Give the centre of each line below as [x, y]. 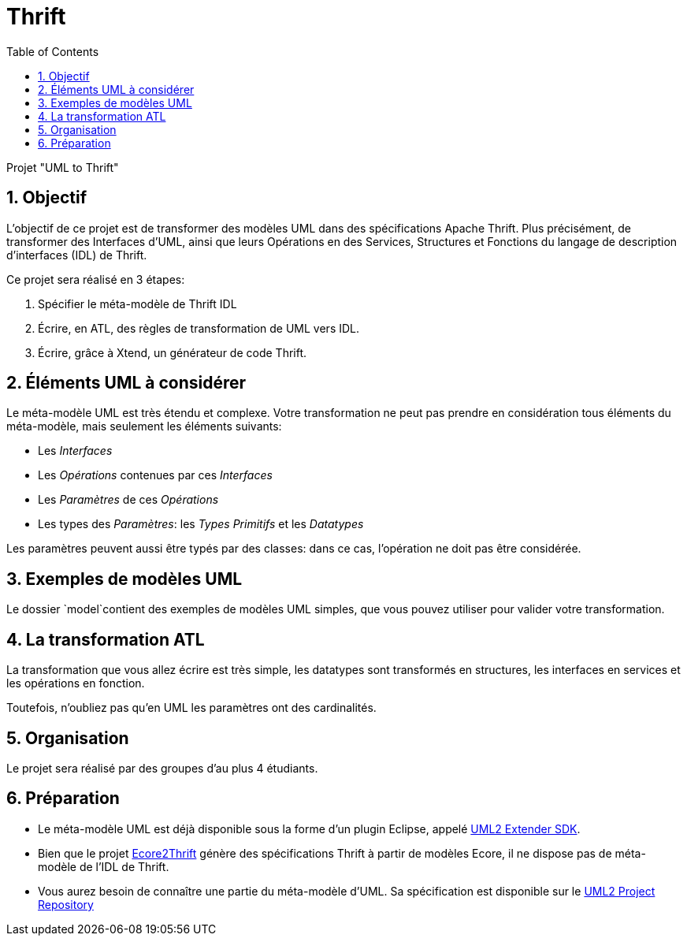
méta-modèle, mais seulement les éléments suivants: [144, 426]
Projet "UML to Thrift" [63, 167]
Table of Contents [53, 51]
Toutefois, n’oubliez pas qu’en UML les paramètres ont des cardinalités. [191, 708]
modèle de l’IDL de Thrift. [104, 866]
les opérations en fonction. [76, 683]
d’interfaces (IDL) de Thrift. [77, 255]
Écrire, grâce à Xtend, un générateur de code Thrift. [173, 352]
